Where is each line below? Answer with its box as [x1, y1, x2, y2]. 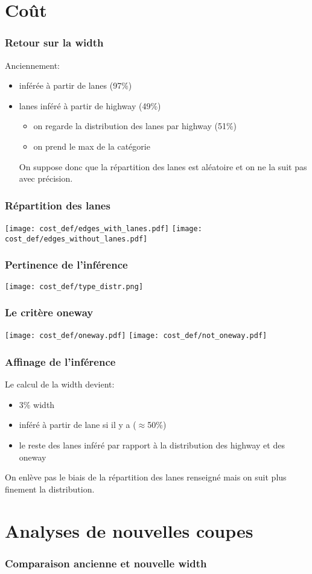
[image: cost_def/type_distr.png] [5, 282, 144, 291]
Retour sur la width [5, 35, 104, 50]
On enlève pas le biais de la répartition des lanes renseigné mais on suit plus [5, 471, 287, 483]
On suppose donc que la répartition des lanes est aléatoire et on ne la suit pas [19, 160, 307, 173]
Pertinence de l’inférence [5, 257, 128, 272]
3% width [19, 398, 55, 410]
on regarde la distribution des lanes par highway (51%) [33, 120, 237, 132]
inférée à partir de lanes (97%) [19, 79, 132, 92]
